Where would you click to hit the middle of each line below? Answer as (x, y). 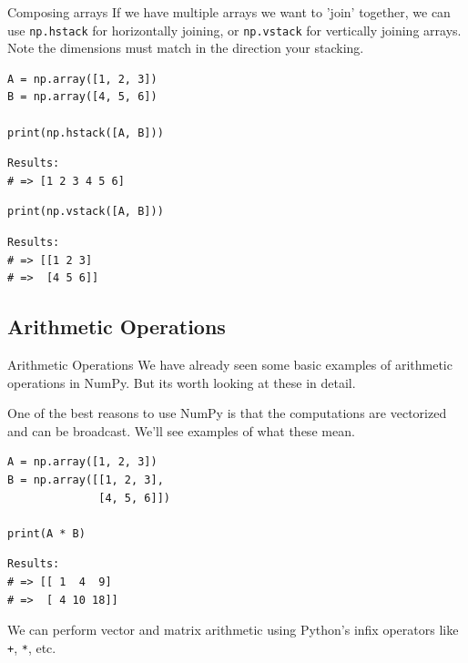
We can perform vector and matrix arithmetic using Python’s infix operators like (233, 630)
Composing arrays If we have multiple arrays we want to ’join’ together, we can (229, 12)
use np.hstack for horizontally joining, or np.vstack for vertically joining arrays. (234, 30)
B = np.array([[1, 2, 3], (86, 479)
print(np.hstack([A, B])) (86, 133)
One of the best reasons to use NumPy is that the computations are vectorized (227, 413)
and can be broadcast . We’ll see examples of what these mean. (181, 430)
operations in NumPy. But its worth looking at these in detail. (182, 382)
